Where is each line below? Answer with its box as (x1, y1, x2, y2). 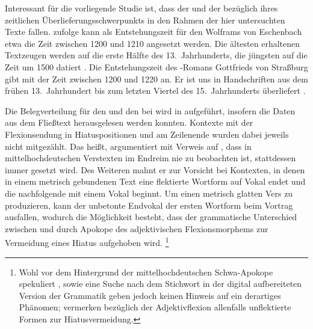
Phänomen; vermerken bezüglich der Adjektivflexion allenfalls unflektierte (19, 301, 291, 313)
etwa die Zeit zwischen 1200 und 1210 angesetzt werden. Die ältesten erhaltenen (5, 37, 300, 49)
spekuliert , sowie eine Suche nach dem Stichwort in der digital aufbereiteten (19, 277, 302, 290)
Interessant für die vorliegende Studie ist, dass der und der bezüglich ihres (5, 2, 278, 14)
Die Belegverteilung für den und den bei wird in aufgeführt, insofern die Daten (5, 104, 296, 117)
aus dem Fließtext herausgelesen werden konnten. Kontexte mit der (5, 116, 253, 129)
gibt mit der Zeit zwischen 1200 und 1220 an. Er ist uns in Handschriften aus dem (5, 72, 308, 85)
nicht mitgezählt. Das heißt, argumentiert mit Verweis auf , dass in (5, 140, 252, 152)
